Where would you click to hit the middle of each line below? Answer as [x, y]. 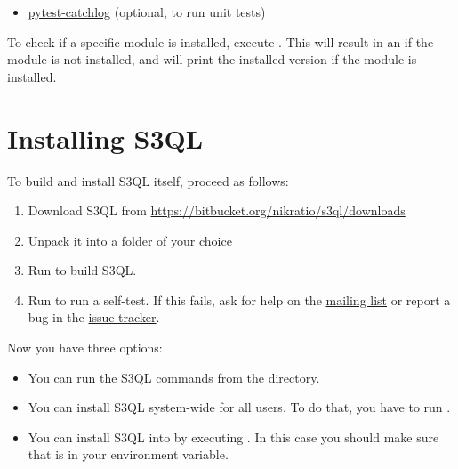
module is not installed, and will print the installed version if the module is [212, 59]
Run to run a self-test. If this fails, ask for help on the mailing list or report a [239, 299]
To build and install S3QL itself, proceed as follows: [148, 180]
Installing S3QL [105, 137]
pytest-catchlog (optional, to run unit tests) [147, 12]
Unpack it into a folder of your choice [130, 240]
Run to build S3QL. [82, 270]
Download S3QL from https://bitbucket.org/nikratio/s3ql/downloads [217, 210]
